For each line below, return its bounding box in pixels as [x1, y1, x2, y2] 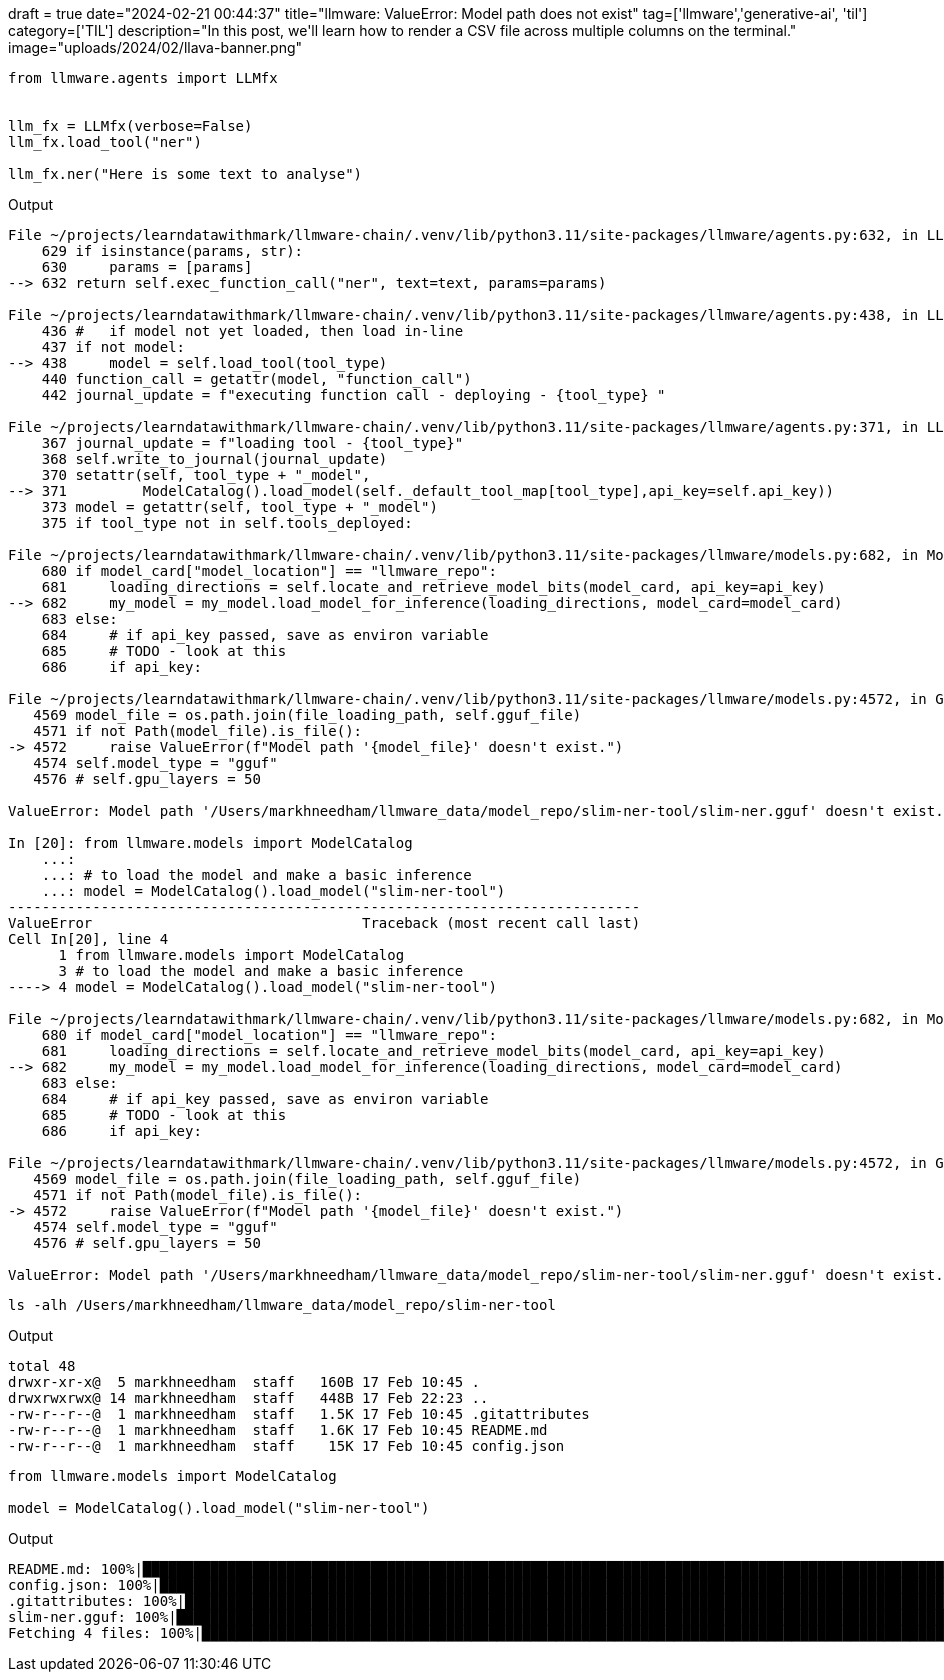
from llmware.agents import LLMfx [8, 70, 278, 86]
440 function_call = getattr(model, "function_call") [41, 371, 472, 387]
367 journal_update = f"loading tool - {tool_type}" [41, 435, 464, 451]
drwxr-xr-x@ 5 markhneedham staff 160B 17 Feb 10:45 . [8, 1374, 481, 1390]
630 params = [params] [41, 259, 253, 275]
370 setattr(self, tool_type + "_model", [41, 467, 371, 483]
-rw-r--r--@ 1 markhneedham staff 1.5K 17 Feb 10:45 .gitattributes [8, 1406, 590, 1422]
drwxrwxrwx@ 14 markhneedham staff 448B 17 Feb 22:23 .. [8, 1390, 489, 1406]
